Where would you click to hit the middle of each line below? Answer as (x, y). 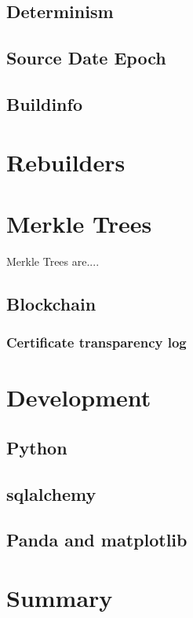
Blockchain (51, 303)
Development (79, 397)
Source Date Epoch (86, 58)
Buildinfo (44, 103)
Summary (60, 597)
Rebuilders (66, 162)
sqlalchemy (51, 493)
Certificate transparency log (96, 342)
